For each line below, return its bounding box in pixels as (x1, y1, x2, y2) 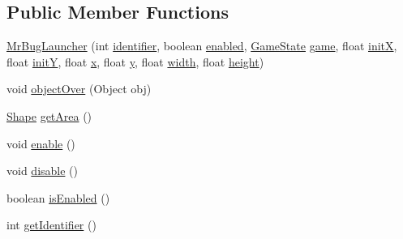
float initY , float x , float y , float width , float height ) (6, 53, 264, 70)
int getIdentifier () (6, 216, 96, 233)
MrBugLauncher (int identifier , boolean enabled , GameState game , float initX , (6, 37, 397, 54)
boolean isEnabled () (6, 189, 110, 206)
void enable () (6, 134, 75, 152)
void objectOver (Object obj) (6, 80, 152, 97)
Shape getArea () (6, 107, 92, 124)
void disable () (6, 162, 78, 179)
